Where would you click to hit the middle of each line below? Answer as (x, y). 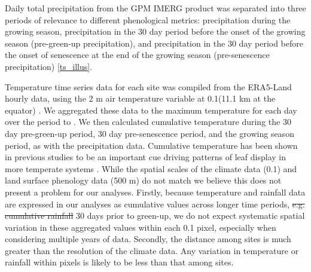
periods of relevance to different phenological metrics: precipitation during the (148, 19)
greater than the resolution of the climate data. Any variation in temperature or (152, 250)
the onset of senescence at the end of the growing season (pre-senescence (137, 55)
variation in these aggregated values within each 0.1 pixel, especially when (141, 227)
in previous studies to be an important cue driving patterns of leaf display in (145, 157)
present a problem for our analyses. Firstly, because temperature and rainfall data (155, 192)
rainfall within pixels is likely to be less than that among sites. (119, 262)
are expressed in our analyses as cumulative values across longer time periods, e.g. (155, 204)
